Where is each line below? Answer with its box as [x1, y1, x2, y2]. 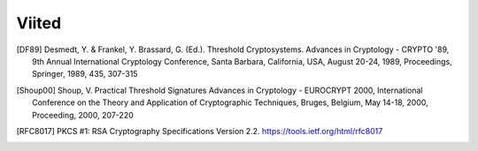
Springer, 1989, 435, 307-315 [32, 69, 138, 79]
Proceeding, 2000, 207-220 [32, 109, 135, 120]
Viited [16, 13, 62, 33]
